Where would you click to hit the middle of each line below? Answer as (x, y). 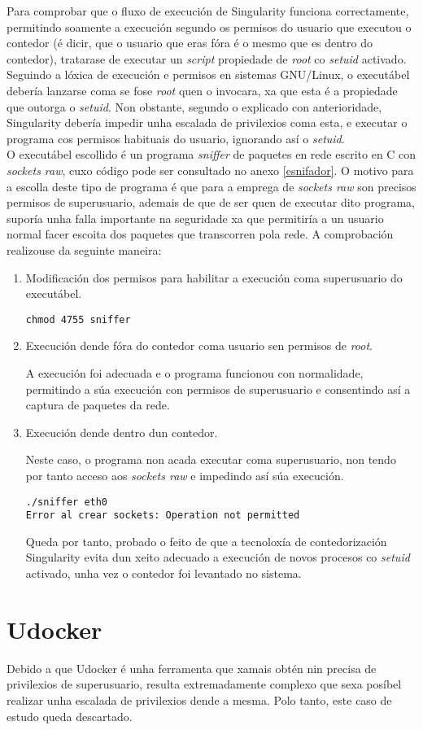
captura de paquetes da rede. (98, 405)
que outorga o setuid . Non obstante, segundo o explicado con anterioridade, (194, 106)
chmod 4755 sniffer (78, 319)
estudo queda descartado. (70, 716)
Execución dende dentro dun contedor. (122, 432)
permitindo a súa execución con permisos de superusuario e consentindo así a (218, 389)
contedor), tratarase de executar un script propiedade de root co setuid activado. (207, 58)
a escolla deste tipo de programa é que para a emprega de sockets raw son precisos (211, 186)
